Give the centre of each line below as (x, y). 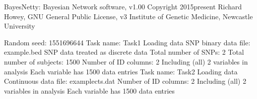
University (20, 26)
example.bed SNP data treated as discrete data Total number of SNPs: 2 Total (124, 52)
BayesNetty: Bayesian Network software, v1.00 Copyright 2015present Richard (123, 6)
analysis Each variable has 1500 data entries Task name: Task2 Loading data (121, 71)
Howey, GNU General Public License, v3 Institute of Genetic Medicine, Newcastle (128, 16)
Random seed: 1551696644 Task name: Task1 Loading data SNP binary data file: (127, 42)
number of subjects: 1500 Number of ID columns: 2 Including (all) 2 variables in (126, 61)
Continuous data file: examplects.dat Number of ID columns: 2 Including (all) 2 (125, 81)
